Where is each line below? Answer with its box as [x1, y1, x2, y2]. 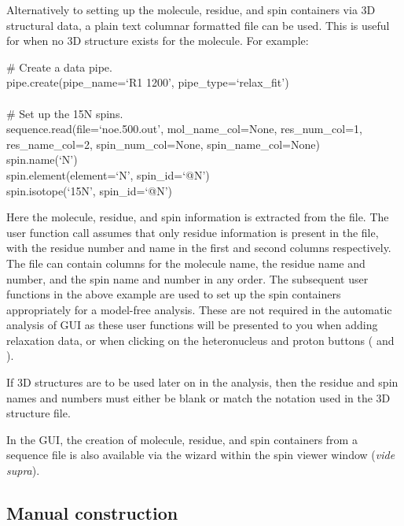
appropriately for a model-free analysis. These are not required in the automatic [6, 301, 392, 317]
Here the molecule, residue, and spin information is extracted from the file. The [6, 209, 389, 225]
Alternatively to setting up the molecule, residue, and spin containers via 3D [6, 2, 376, 17]
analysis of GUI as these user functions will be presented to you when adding [6, 317, 378, 333]
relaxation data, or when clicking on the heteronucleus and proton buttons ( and [6, 332, 395, 348]
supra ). [6, 462, 40, 479]
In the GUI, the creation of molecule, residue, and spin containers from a [6, 431, 358, 447]
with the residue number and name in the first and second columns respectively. [6, 239, 391, 256]
